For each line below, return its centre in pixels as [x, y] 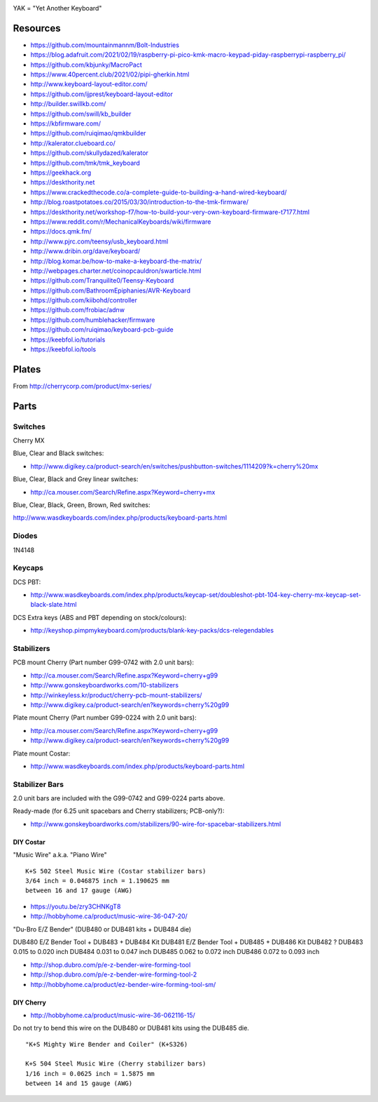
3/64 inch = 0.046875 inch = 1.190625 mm [97, 881]
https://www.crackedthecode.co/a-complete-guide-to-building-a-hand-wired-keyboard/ [159, 192]
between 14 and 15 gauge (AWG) [79, 1083]
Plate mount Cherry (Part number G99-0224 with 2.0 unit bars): [105, 718]
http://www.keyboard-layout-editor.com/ [89, 84]
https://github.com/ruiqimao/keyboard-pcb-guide [102, 330]
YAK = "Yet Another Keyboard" [57, 8]
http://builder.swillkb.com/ [68, 104]
